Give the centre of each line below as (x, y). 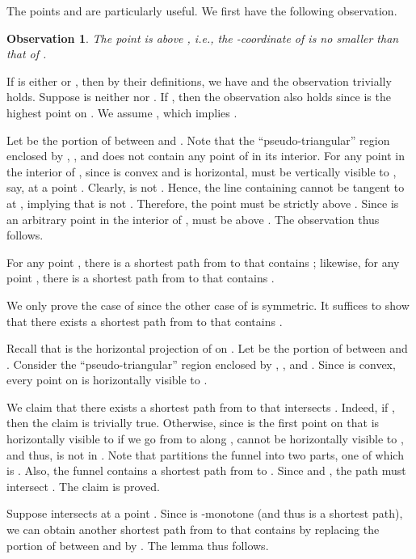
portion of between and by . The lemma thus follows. (138, 545)
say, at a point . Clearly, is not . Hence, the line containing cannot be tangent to (206, 187)
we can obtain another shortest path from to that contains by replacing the (193, 529)
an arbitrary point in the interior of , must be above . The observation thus (193, 219)
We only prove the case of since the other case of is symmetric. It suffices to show (208, 305)
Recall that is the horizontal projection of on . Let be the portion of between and (207, 348)
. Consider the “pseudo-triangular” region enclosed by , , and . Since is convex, (201, 364)
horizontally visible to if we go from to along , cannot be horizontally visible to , (205, 439)
